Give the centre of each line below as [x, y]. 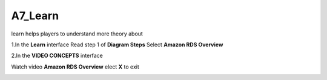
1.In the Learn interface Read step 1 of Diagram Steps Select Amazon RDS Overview [117, 45]
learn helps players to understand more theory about [77, 34]
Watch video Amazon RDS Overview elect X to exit [75, 67]
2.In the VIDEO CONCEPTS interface [57, 56]
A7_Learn [35, 16]
